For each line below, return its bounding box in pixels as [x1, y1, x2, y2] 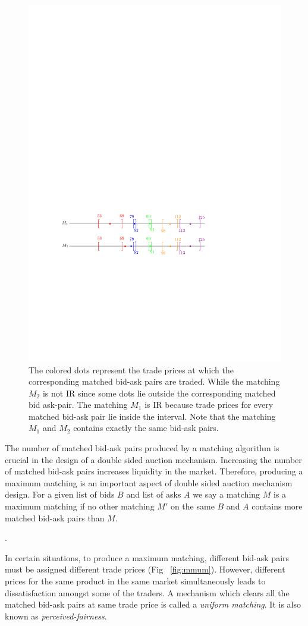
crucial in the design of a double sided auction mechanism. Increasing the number [5, 453, 302, 465]
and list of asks [126, 488, 181, 501]
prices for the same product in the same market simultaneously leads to [5, 575, 266, 587]
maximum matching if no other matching [5, 500, 155, 512]
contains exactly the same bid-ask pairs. [73, 421, 219, 434]
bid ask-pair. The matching [29, 398, 128, 411]
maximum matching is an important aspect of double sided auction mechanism [5, 476, 293, 489]
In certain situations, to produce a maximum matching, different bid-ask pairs [5, 551, 290, 564]
